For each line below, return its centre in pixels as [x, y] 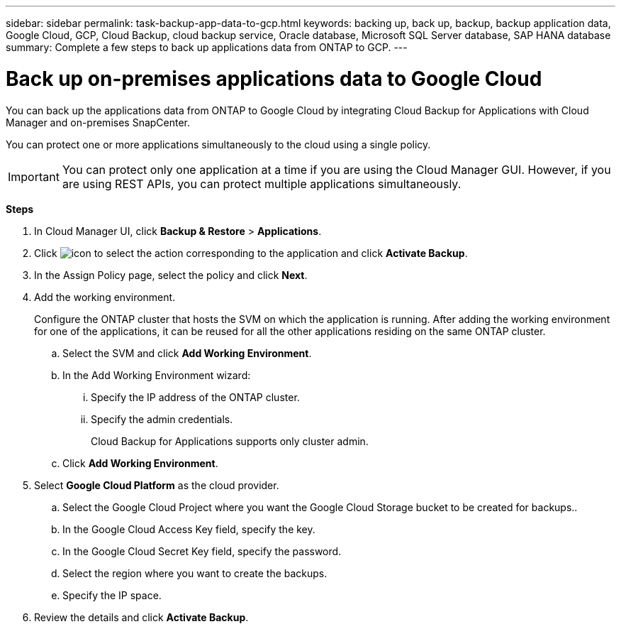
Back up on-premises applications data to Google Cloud [274, 78]
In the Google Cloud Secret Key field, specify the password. [202, 551]
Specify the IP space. [112, 595]
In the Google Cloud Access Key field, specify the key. [189, 529]
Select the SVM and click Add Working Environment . [187, 353]
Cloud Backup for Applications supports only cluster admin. [230, 441]
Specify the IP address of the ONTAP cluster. [195, 397]
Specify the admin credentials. [162, 419]
